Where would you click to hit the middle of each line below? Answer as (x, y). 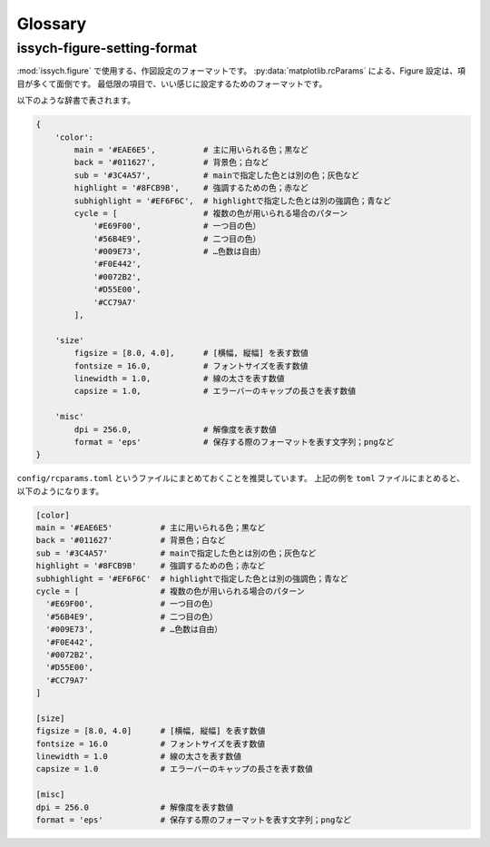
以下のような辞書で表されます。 (76, 101)
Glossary (52, 24)
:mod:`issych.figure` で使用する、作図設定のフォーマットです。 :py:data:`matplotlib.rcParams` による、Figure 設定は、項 (241, 71)
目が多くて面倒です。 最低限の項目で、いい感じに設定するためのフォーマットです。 (172, 84)
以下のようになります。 (60, 491)
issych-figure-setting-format (107, 48)
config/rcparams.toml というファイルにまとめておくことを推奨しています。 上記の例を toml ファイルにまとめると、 (240, 478)
